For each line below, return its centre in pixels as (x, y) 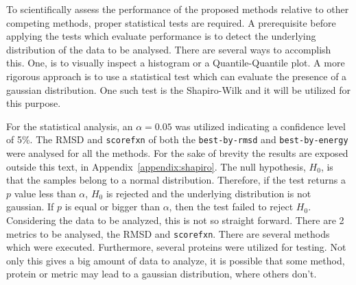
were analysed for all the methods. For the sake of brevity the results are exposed (177, 153)
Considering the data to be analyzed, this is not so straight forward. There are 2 (175, 220)
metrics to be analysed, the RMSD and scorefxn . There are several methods (168, 233)
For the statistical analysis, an (70, 126)
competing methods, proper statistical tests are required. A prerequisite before (171, 22)
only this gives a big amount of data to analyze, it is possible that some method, (176, 260)
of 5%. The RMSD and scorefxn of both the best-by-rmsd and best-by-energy (177, 139)
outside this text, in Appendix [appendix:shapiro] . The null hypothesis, (156, 166)
